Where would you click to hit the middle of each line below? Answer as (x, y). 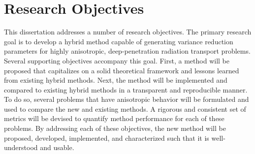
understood (21, 147)
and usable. (57, 147)
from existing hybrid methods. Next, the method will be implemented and (116, 80)
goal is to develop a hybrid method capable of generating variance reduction (119, 41)
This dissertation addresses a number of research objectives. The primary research (128, 32)
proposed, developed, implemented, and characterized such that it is (107, 138)
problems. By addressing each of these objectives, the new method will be (115, 128)
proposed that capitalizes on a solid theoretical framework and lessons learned (122, 70)
